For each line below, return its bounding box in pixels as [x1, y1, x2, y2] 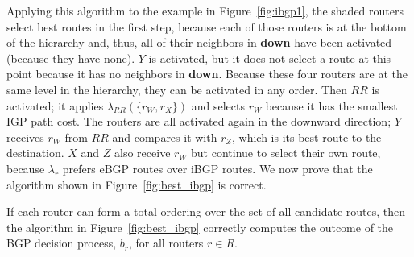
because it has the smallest [265, 97, 398, 114]
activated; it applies [6, 97, 104, 114]
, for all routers [128, 234, 204, 251]
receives [6, 128, 44, 145]
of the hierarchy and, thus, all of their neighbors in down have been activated [6, 34, 392, 51]
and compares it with [112, 128, 217, 145]
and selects [191, 97, 245, 114]
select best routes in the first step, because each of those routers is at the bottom [6, 18, 407, 35]
